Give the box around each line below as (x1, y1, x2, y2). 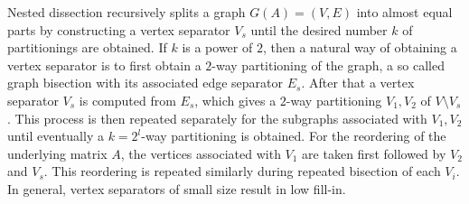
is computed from (79, 90, 176, 109)
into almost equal (356, 3, 453, 21)
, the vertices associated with (120, 144, 281, 162)
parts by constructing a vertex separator (7, 20, 230, 39)
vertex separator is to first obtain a (7, 55, 202, 74)
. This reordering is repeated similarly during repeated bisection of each (43, 162, 441, 181)
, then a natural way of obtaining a (262, 38, 457, 57)
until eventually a (7, 126, 104, 145)
